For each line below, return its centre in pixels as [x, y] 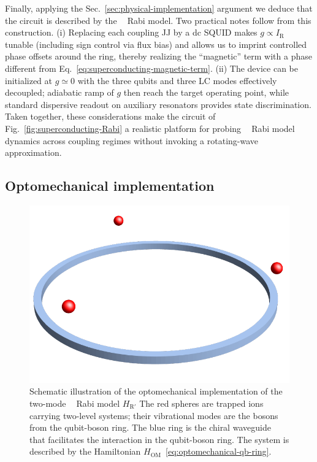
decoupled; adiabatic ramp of [59, 92]
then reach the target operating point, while [206, 92]
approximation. [33, 152]
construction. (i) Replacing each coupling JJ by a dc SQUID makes [131, 32]
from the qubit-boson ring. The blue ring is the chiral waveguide [150, 427]
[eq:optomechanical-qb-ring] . [219, 451]
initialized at [29, 80]
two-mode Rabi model [75, 403]
